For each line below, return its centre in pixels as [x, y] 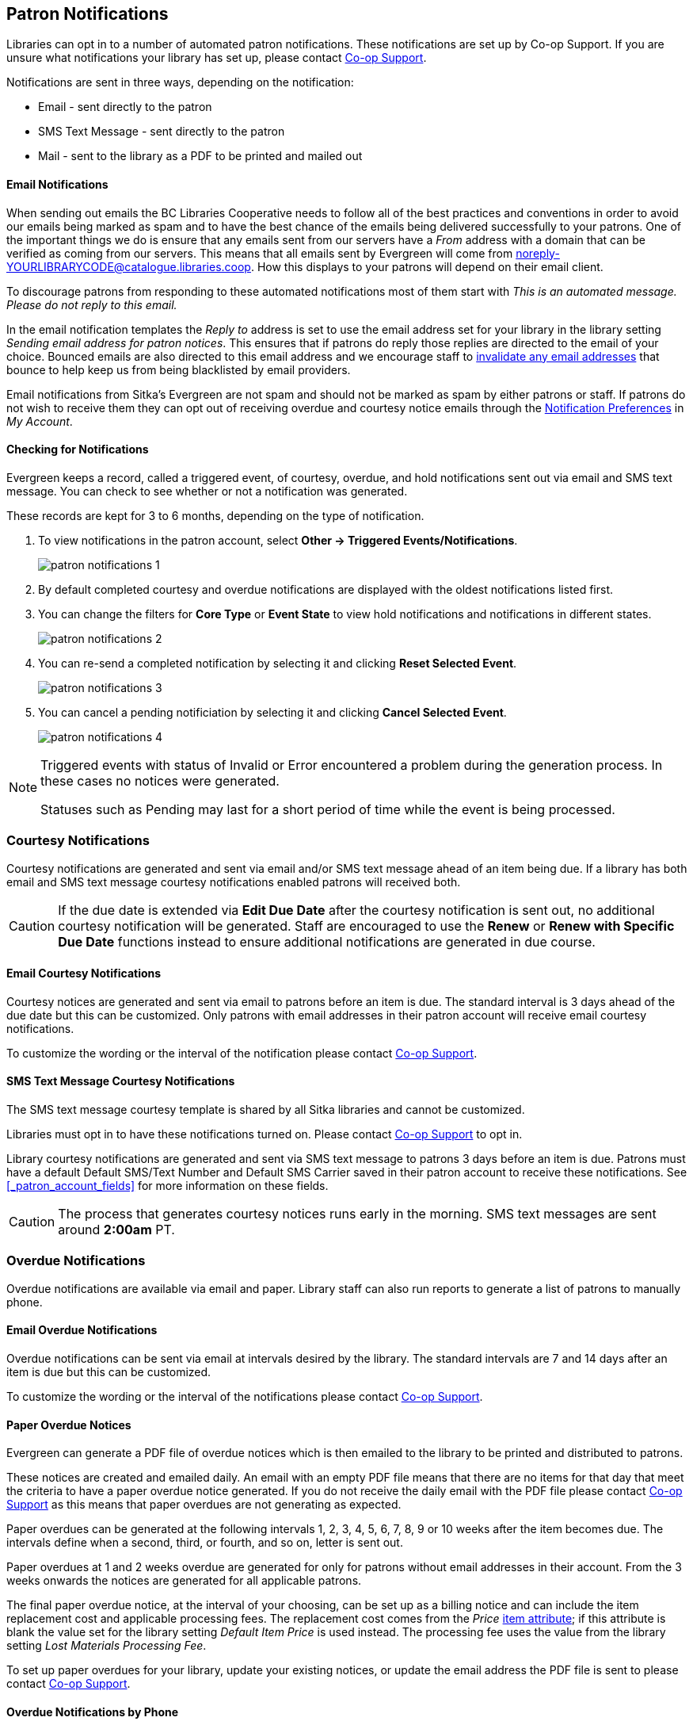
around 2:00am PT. [116, 1230]
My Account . [40, 421]
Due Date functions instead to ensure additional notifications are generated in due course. [327, 941]
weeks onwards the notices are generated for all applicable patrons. [184, 1581]
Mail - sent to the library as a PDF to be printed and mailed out [200, 156]
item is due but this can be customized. [109, 1372]
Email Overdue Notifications [82, 1330]
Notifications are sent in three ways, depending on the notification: [180, 82]
